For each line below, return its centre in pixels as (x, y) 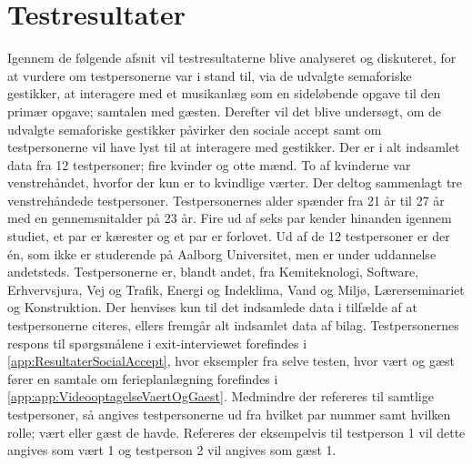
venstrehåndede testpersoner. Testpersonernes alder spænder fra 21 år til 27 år (226, 200)
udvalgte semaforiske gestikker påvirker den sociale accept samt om (195, 129)
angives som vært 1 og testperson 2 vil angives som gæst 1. (172, 450)
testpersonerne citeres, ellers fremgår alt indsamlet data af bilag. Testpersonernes (233, 325)
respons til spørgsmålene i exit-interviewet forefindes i (157, 343)
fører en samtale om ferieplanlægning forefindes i (143, 378)
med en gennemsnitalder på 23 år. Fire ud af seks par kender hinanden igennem (230, 218)
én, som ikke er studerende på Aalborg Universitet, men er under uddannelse (222, 253)
